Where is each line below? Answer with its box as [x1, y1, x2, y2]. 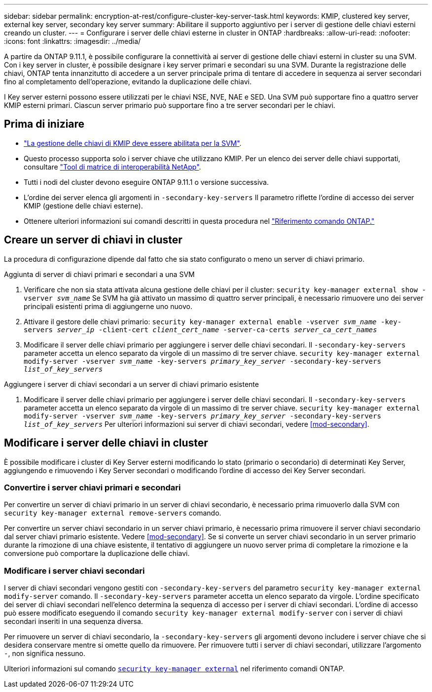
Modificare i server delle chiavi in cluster [4, 437, 208, 450]
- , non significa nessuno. [4, 649, 86, 658]
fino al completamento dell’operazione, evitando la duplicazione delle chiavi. [4, 77, 252, 86]
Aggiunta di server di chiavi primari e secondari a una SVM [4, 270, 195, 278]
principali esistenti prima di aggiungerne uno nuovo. [24, 302, 192, 311]
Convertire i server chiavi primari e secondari [4, 482, 181, 492]
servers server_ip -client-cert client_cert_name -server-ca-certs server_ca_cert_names [24, 325, 377, 334]
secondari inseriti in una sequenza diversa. [4, 617, 143, 626]
